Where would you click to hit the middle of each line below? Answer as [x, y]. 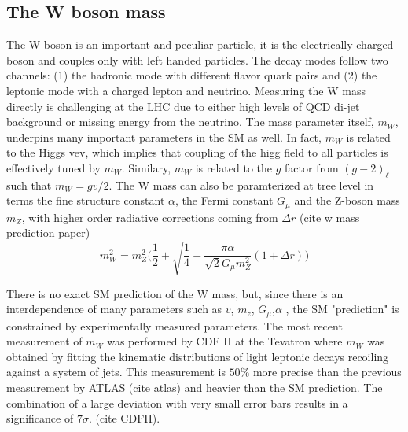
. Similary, [146, 167]
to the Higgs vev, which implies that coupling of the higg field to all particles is [197, 152]
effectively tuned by [53, 167]
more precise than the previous [327, 372]
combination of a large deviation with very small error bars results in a [177, 402]
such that [29, 185]
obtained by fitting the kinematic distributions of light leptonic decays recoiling [198, 356]
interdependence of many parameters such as [114, 309]
